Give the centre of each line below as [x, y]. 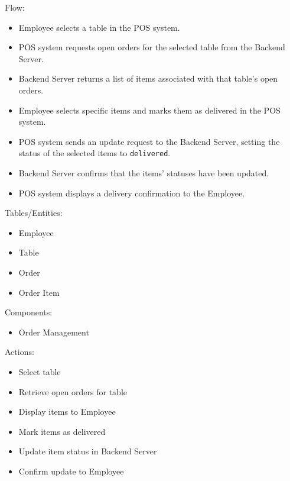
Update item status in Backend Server [88, 451]
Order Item [39, 292]
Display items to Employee [67, 411]
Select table [40, 371]
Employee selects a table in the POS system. [99, 27]
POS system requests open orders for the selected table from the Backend [152, 47]
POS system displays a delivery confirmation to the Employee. [132, 193]
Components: [29, 312]
